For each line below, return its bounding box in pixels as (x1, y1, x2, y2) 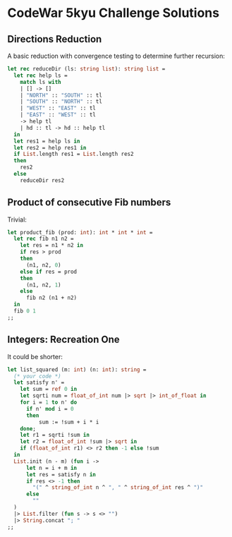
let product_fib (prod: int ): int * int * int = (7, 229, 153, 236)
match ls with (20, 78, 61, 85)
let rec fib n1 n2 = (13, 235, 74, 243)
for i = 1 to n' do (20, 399, 78, 406)
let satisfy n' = (13, 379, 65, 386)
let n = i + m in (25, 464, 78, 471)
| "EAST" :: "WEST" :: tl (20, 111, 97, 119)
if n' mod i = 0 (25, 405, 74, 412)
